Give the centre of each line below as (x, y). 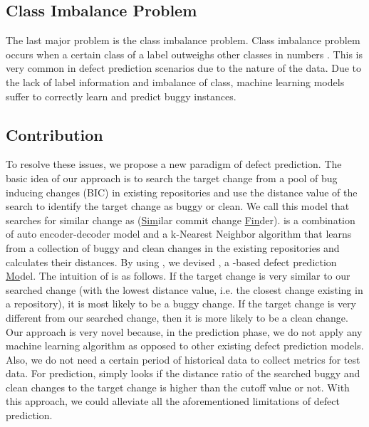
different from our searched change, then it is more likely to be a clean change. (177, 317)
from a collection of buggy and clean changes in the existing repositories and (173, 247)
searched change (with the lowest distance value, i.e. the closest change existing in (184, 289)
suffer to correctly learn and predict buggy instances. (121, 96)
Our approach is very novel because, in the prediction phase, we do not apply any (184, 331)
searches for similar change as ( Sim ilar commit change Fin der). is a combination (181, 220)
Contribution (54, 134)
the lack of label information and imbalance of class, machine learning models (175, 81)
